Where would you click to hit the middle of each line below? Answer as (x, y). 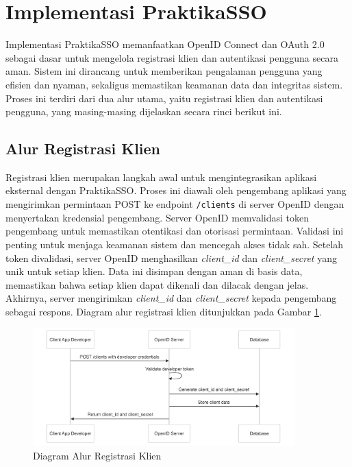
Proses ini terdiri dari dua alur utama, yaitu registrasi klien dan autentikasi (164, 98)
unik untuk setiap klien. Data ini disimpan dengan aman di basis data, (154, 271)
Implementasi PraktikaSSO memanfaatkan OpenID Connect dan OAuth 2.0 (165, 44)
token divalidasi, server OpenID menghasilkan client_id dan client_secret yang (171, 258)
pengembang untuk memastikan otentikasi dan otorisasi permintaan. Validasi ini (175, 231)
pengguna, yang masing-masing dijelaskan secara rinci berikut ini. (144, 111)
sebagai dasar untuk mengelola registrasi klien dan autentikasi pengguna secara (172, 57)
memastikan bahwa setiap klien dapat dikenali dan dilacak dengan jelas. (157, 284)
